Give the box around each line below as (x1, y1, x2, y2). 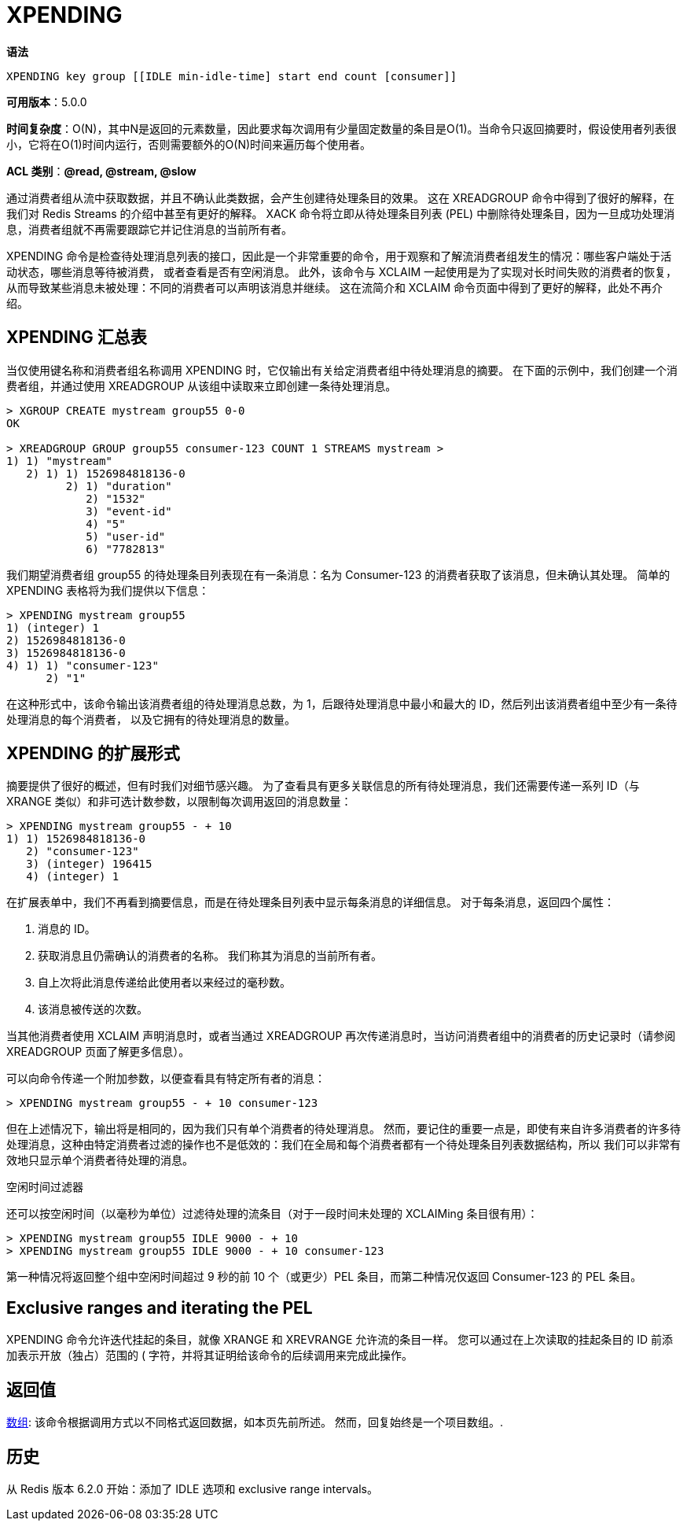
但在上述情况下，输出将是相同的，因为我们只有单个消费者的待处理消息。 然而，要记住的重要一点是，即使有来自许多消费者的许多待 (6, 1122, 681, 1136)
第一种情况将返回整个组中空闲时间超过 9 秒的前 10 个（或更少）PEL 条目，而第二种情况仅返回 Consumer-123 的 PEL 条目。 (6, 1270, 642, 1284)
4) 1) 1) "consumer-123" (6, 658, 159, 672)
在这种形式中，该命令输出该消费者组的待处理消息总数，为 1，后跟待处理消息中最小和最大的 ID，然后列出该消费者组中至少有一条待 (6, 696, 678, 710)
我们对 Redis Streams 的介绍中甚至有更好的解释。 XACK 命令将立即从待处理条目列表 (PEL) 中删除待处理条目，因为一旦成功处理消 (6, 206, 675, 220)
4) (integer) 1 (26, 870, 119, 883)
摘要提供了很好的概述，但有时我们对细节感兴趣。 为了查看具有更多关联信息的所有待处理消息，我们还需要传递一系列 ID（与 (6, 779, 640, 793)
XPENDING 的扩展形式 (6, 743, 180, 764)
